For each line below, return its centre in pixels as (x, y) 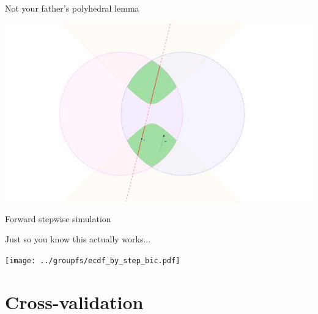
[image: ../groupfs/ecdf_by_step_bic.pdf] (93, 260)
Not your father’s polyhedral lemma (72, 8)
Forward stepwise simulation (58, 218)
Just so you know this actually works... (78, 239)
